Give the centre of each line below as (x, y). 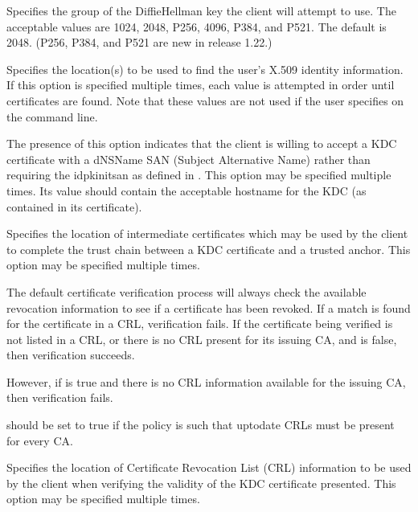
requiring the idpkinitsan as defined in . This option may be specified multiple (199, 175)
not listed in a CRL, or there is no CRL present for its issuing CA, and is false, (202, 339)
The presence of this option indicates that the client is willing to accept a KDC (202, 143)
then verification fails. (60, 397)
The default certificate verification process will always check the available (186, 291)
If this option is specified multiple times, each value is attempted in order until (201, 85)
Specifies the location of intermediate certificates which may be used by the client (207, 233)
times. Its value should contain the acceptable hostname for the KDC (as (186, 190)
